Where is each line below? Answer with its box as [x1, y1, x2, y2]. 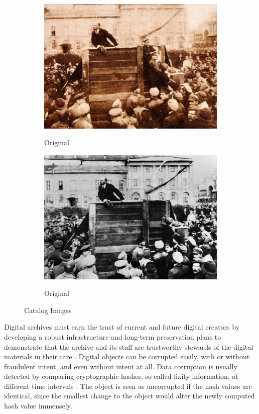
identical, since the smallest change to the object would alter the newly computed [4, 390, 255, 401]
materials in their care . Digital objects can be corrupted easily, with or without [4, 351, 250, 362]
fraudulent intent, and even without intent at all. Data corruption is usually [4, 361, 237, 371]
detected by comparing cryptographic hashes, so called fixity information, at [4, 371, 238, 381]
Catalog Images [24, 304, 72, 315]
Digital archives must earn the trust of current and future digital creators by [4, 322, 240, 332]
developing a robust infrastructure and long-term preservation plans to [4, 331, 221, 342]
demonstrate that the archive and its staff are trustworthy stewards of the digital [4, 341, 253, 352]
